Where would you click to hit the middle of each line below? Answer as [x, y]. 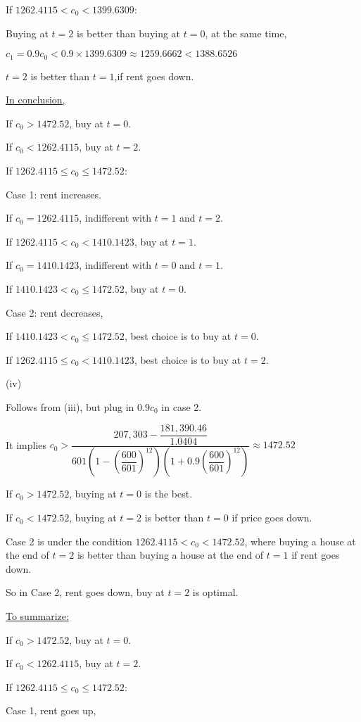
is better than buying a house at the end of [170, 555]
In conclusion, [36, 100]
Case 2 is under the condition [69, 541]
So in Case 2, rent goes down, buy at [85, 592]
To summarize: [37, 616]
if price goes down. [272, 518]
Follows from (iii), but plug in [70, 406]
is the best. [169, 494]
